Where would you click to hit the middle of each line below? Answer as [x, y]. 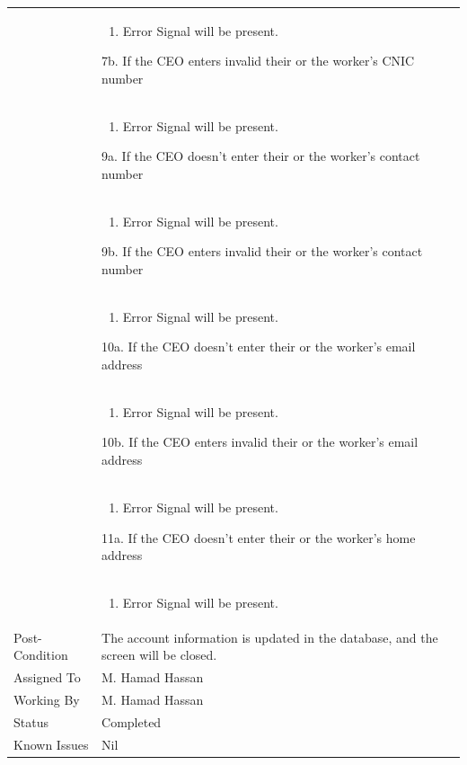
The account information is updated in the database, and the [270, 637]
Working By [47, 700]
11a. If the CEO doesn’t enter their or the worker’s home [259, 537]
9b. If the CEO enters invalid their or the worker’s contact [262, 251]
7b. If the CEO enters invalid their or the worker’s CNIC [258, 61]
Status [31, 721]
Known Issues [51, 744]
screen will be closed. [159, 655]
